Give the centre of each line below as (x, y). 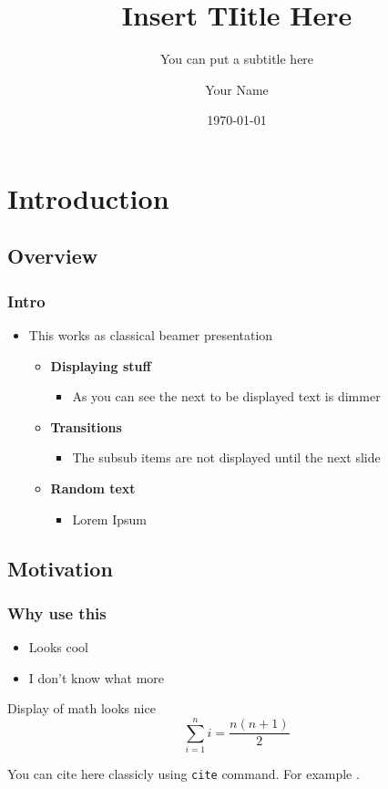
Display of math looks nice (82, 708)
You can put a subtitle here (237, 59)
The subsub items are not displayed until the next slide (226, 457)
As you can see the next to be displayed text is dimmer (226, 396)
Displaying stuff (101, 365)
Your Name (237, 89)
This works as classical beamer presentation (151, 335)
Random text (93, 488)
